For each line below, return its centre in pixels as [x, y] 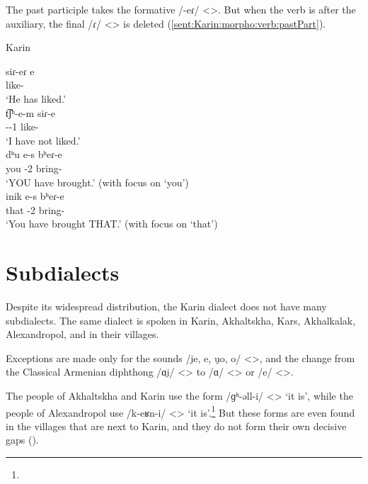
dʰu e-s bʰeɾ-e [34, 154]
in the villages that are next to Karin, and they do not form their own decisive [176, 426]
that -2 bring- [35, 209]
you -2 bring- [34, 168]
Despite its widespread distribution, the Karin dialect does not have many [166, 306]
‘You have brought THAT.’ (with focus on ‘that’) [112, 224]
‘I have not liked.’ [43, 140]
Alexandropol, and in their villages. [82, 334]
